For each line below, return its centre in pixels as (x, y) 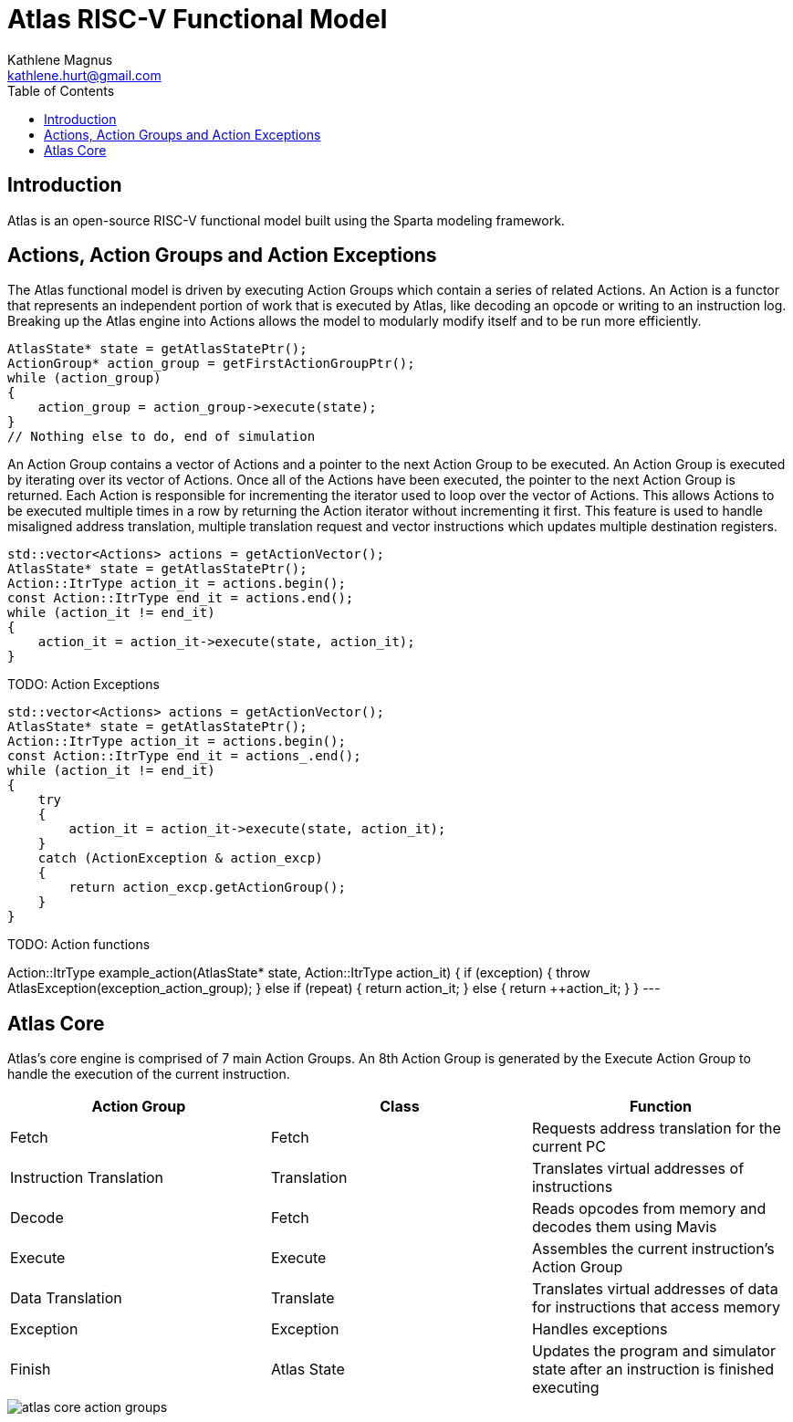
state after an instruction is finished (653, 1370)
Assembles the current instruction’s (653, 1249)
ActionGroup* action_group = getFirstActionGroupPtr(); (211, 364)
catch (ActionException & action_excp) (180, 858)
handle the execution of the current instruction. (149, 1074)
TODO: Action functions (79, 945)
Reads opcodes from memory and (649, 1209)
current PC (569, 1147)
